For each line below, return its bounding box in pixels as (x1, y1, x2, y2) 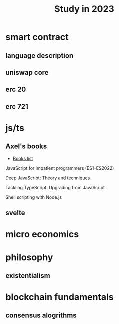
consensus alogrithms (5, 311, 77, 320)
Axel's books (5, 142, 47, 151)
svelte (5, 209, 25, 217)
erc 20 (5, 85, 26, 94)
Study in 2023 (54, 3, 114, 15)
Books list (12, 155, 33, 161)
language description (5, 51, 74, 60)
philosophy (5, 251, 53, 263)
